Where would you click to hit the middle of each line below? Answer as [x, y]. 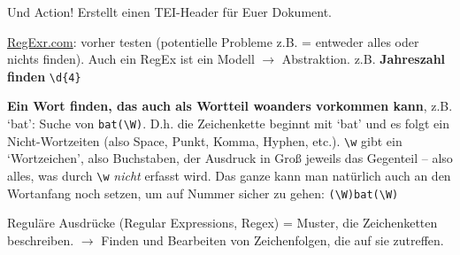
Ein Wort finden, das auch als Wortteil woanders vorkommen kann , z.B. [230, 106]
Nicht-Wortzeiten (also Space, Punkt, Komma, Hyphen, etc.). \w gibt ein [205, 140]
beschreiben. [41, 240]
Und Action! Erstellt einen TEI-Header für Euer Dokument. [169, 12]
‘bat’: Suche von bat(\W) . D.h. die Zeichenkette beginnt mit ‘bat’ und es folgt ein [228, 124]
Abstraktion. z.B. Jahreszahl [364, 59]
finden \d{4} [44, 76]
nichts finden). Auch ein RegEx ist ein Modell [131, 59]
